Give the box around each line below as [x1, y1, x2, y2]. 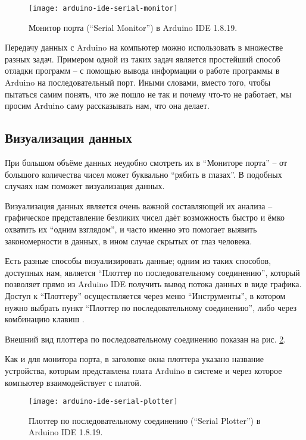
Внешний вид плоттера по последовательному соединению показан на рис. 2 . [5, 332, 286, 345]
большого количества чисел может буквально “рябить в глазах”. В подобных [5, 168, 282, 180]
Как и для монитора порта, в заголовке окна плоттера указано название [5, 353, 264, 365]
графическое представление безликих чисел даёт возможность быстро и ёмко [5, 211, 285, 224]
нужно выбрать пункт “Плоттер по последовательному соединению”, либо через [5, 301, 297, 313]
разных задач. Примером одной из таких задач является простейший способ [5, 52, 280, 65]
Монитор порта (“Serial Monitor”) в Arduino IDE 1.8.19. [29, 21, 238, 33]
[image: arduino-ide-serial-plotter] [29, 397, 178, 406]
